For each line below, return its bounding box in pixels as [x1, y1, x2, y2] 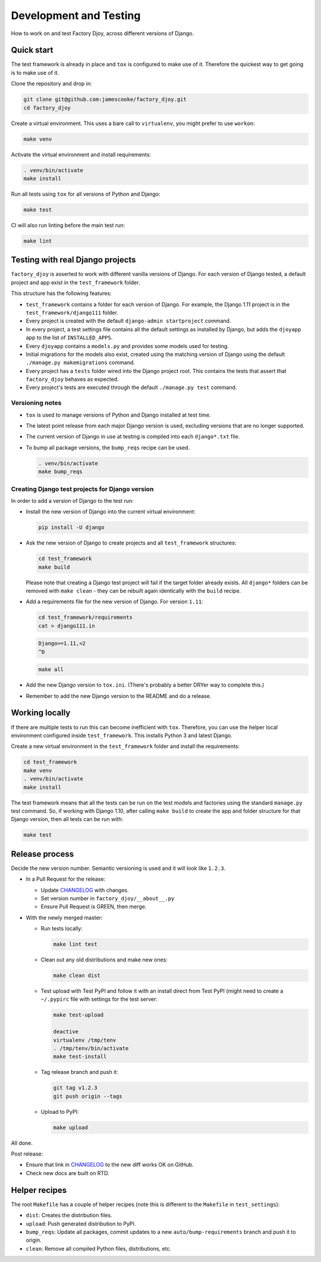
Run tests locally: [40, 925, 83, 932]
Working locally [11, 708, 71, 718]
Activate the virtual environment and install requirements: [11, 151, 152, 158]
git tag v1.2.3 [53, 1085, 97, 1091]
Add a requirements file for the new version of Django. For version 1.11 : [26, 598, 203, 605]
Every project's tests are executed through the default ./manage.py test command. [26, 384, 237, 391]
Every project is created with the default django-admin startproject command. [26, 317, 231, 324]
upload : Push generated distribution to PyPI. [26, 1220, 136, 1227]
